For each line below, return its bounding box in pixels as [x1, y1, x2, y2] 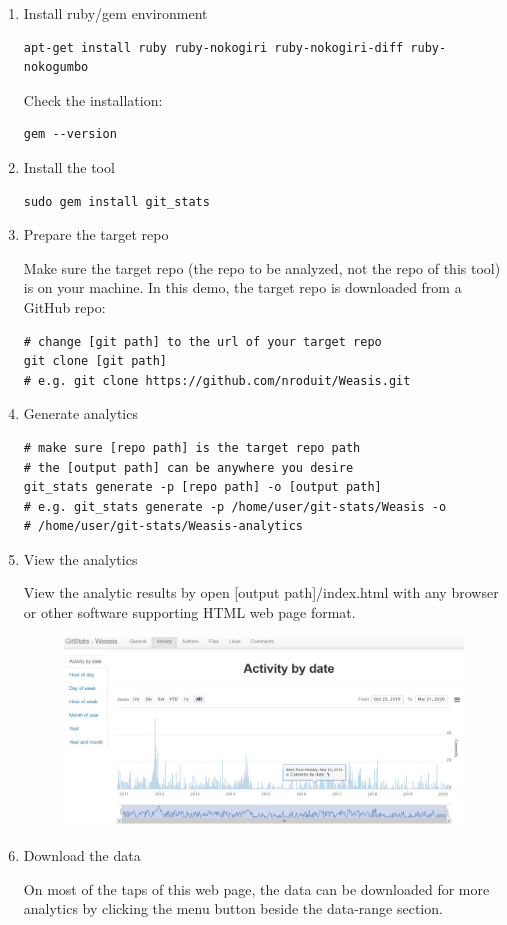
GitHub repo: [23, 296, 106, 317]
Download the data [23, 844, 141, 865]
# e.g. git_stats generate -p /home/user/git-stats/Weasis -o [23, 499, 447, 514]
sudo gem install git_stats [23, 194, 210, 209]
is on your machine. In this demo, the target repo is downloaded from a [23, 277, 462, 298]
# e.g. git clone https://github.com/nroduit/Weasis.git [23, 373, 411, 388]
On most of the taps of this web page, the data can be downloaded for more [23, 878, 490, 899]
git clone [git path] [23, 354, 167, 369]
